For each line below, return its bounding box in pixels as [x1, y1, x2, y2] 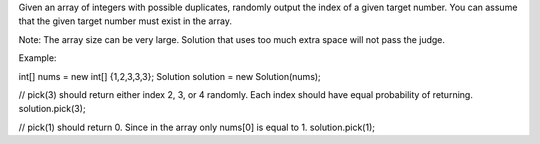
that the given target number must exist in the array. [18, 15, 233, 27]
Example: [18, 52, 57, 64]
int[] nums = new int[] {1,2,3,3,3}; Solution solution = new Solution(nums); [18, 70, 322, 82]
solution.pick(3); [18, 103, 86, 115]
